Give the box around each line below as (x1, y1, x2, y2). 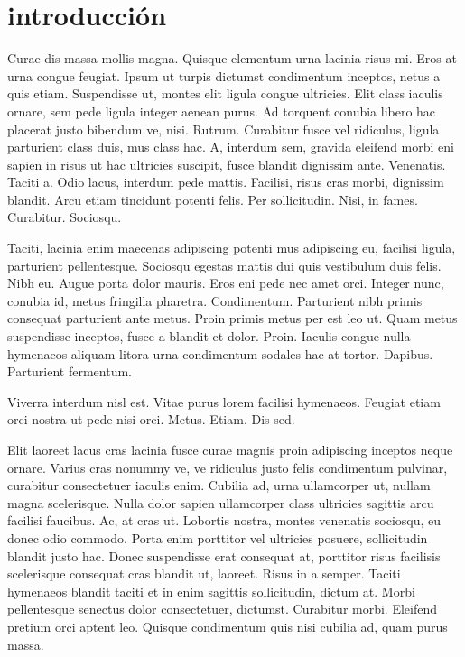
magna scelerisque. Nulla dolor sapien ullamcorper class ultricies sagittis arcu (7, 493, 434, 512)
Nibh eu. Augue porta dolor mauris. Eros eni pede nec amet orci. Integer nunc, (7, 273, 444, 292)
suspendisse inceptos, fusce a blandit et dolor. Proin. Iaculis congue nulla (7, 327, 411, 346)
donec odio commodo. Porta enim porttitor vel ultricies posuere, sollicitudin (7, 528, 428, 547)
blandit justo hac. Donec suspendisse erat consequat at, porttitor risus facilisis (7, 546, 441, 565)
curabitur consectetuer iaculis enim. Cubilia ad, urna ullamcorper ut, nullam (7, 476, 431, 495)
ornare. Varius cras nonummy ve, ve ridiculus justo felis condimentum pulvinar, (7, 458, 448, 477)
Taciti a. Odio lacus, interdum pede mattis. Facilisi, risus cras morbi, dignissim (7, 172, 444, 191)
